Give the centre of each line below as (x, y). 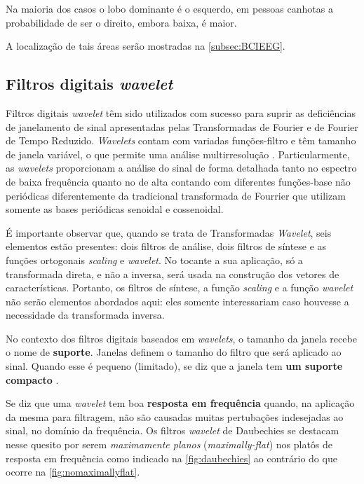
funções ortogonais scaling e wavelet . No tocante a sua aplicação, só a (154, 260)
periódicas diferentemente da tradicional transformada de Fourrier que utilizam (176, 195)
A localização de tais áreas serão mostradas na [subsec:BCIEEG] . (146, 46)
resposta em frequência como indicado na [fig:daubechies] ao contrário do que (171, 458)
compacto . (32, 379)
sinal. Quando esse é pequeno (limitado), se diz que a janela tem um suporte (174, 366)
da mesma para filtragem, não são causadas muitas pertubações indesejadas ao (175, 416)
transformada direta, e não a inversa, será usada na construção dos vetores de (173, 274)
